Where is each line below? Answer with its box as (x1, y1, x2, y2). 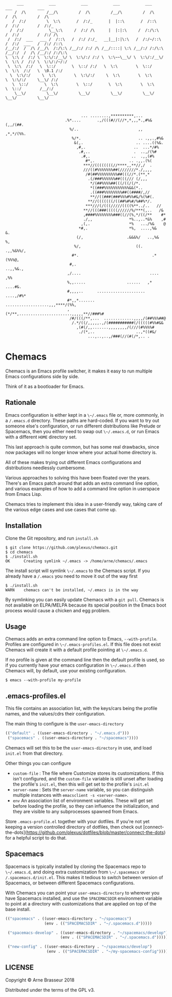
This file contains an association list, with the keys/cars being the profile (5, 705, 158, 711)
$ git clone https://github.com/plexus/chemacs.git (5, 545, 118, 550)
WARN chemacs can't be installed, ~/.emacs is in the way (5, 587, 139, 593)
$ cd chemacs (5, 549, 33, 555)
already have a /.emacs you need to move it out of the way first (5, 573, 138, 579)
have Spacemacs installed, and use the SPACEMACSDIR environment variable (5, 895, 162, 901)
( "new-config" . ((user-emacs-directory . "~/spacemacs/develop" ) (7, 944, 153, 950)
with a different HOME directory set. (5, 434, 77, 440)
